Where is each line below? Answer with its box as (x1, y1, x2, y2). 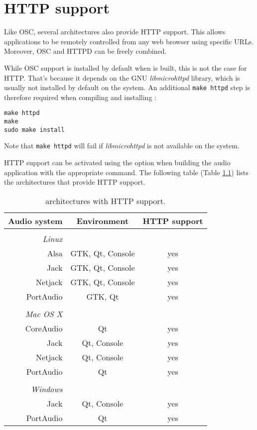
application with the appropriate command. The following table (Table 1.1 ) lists (4, 167, 249, 177)
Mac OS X (25, 308, 63, 320)
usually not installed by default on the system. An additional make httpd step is (4, 82, 250, 93)
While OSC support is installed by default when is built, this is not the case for (4, 62, 247, 73)
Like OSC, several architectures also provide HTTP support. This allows (4, 26, 226, 37)
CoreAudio (25, 322, 63, 334)
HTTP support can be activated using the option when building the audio (4, 157, 231, 167)
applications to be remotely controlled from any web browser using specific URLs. (4, 36, 254, 46)
